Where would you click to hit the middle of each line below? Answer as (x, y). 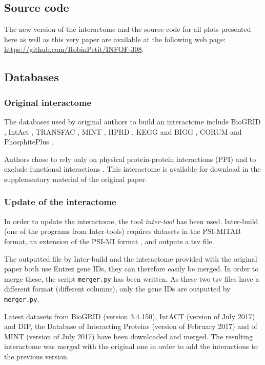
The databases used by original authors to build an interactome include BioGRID (132, 121)
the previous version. (37, 357)
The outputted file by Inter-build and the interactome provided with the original (131, 258)
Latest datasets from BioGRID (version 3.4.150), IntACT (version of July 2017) (130, 316)
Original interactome (48, 102)
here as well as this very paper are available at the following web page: (115, 39)
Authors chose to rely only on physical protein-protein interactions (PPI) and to (130, 159)
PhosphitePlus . (29, 142)
